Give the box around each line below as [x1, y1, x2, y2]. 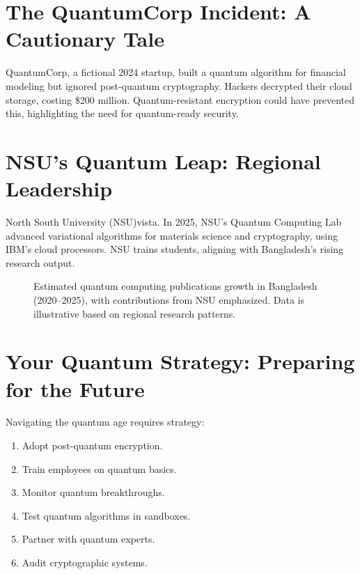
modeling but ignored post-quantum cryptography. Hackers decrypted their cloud [6, 78, 352, 93]
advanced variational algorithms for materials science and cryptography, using [6, 228, 338, 242]
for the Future [6, 374, 145, 403]
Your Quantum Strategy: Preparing [6, 347, 355, 375]
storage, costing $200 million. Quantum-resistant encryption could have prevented [6, 92, 354, 107]
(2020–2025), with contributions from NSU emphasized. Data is [33, 292, 305, 307]
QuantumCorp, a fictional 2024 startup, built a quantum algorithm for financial [6, 65, 346, 79]
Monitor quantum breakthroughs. [22, 485, 165, 499]
